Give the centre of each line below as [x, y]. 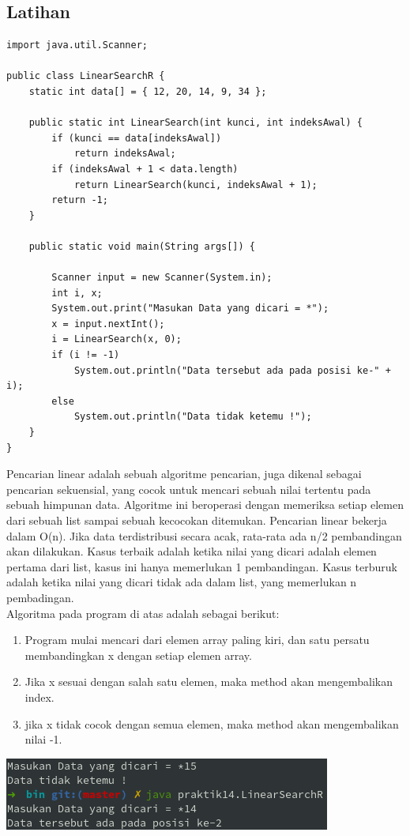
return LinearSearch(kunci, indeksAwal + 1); [196, 185]
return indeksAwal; [125, 154]
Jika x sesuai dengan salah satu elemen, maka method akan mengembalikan [209, 682]
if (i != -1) [86, 355]
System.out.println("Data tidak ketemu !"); [193, 417]
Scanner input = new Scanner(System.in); [162, 278]
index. [39, 697]
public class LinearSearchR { [86, 76]
